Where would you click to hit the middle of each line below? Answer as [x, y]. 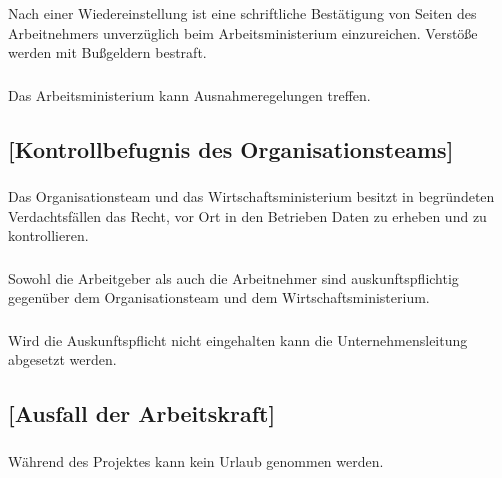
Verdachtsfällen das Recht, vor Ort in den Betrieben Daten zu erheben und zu [247, 215]
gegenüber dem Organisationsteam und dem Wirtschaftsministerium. [219, 297]
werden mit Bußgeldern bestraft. [107, 52]
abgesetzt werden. [62, 359]
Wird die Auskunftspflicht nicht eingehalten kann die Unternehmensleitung [238, 339]
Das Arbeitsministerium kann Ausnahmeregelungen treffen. [189, 94]
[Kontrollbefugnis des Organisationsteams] [231, 148]
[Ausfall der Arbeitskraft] [142, 413]
